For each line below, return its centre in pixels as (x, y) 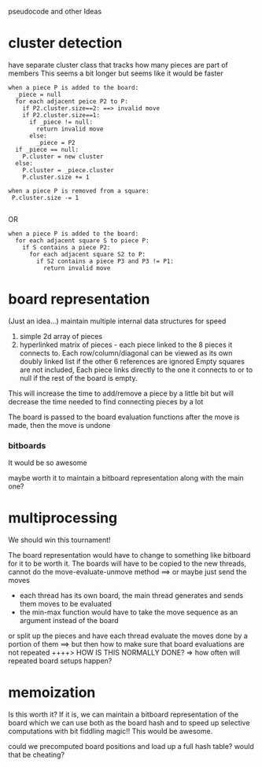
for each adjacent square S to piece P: (82, 240)
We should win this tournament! (60, 540)
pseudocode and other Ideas (55, 11)
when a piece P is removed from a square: (79, 191)
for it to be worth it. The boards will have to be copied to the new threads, (127, 564)
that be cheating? (37, 755)
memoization (52, 693)
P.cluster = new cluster (63, 157)
